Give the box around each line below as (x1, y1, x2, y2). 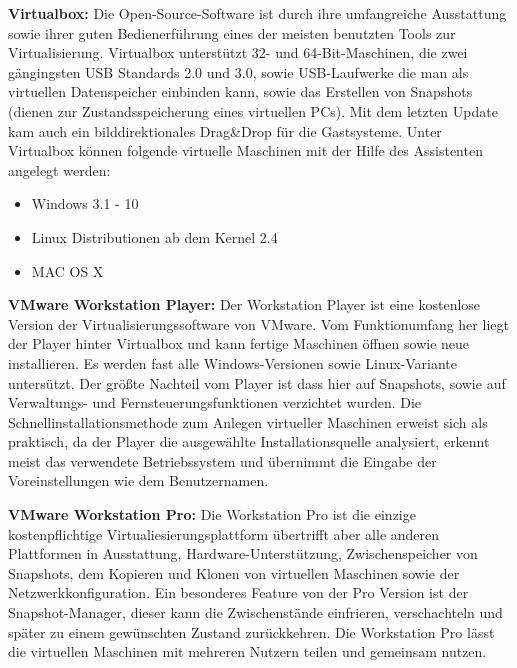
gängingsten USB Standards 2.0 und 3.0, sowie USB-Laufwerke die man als (8, 61, 469, 82)
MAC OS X (31, 260, 104, 281)
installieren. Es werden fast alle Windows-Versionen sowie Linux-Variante (8, 352, 458, 373)
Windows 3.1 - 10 (31, 193, 139, 214)
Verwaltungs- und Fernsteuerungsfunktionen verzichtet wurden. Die (8, 392, 422, 413)
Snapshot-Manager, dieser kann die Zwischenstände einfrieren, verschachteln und (8, 602, 503, 623)
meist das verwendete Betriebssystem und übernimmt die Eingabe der (8, 450, 437, 471)
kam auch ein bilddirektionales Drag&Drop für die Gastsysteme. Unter (8, 120, 442, 141)
